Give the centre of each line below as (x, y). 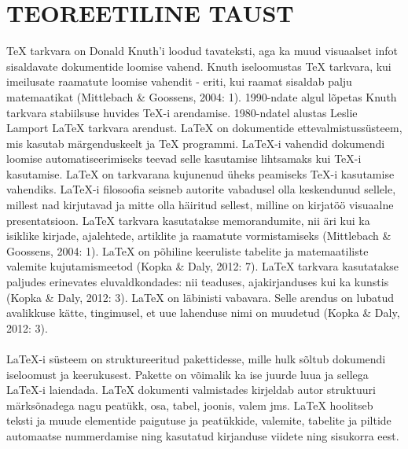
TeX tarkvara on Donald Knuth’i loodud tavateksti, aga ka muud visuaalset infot (202, 51)
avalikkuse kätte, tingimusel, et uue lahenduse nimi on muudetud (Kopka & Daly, (203, 313)
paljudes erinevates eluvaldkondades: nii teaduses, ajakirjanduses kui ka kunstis (198, 282)
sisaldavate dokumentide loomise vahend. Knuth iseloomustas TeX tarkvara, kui (199, 66)
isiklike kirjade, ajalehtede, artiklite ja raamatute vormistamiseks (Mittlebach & (199, 236)
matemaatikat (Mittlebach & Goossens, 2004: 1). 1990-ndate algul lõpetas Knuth (202, 96)
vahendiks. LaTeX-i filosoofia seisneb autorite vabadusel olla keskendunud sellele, (201, 189)
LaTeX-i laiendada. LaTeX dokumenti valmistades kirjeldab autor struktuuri (191, 390)
